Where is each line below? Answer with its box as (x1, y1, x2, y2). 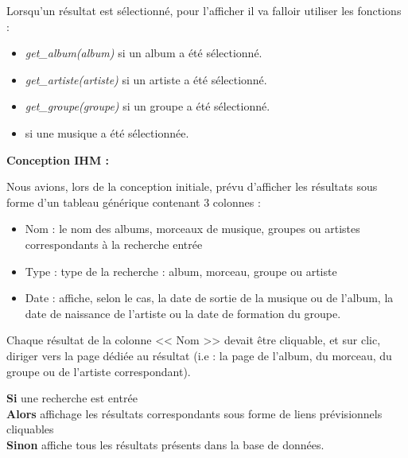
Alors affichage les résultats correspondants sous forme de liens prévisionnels (6, 405, 383, 421)
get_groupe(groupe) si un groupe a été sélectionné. (25, 98, 270, 114)
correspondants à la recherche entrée (25, 235, 203, 252)
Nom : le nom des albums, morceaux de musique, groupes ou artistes (25, 220, 360, 237)
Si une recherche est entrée (6, 390, 138, 406)
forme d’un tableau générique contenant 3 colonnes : (6, 193, 261, 210)
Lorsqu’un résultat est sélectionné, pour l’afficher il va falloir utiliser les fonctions (6, 2, 402, 18)
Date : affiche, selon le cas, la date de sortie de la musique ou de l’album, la (25, 289, 394, 306)
